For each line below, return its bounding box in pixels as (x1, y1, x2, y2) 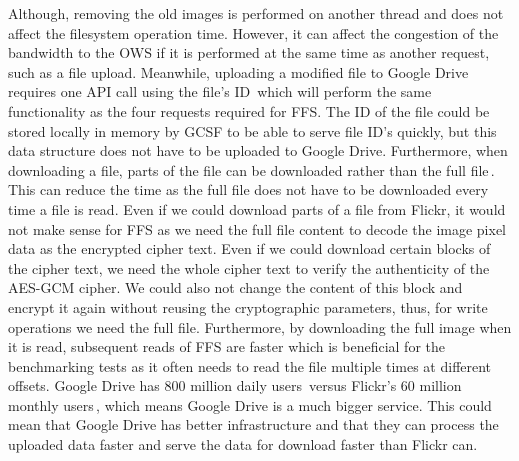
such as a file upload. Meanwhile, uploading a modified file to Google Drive (8, 61, 469, 82)
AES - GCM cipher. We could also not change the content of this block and (8, 277, 463, 298)
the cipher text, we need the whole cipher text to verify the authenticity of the (8, 257, 490, 278)
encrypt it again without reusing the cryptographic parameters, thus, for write (8, 296, 488, 317)
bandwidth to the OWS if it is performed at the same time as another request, (8, 42, 490, 63)
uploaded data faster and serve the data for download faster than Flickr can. (8, 434, 478, 455)
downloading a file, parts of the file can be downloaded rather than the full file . (8, 159, 495, 180)
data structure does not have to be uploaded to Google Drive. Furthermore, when (8, 140, 508, 161)
